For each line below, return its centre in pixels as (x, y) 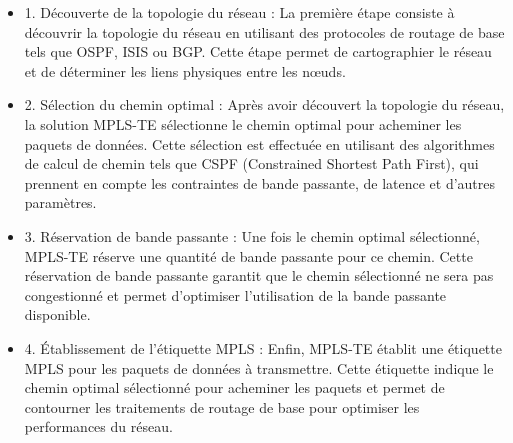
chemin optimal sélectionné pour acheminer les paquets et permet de (234, 387)
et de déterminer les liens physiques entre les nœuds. (185, 70)
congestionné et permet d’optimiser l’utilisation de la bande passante (235, 294)
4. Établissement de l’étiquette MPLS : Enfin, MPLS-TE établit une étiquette (263, 347)
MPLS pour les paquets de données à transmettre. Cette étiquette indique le (259, 367)
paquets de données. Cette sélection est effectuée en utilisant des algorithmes (259, 143)
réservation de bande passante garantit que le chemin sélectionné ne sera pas (259, 275)
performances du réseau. (98, 426)
